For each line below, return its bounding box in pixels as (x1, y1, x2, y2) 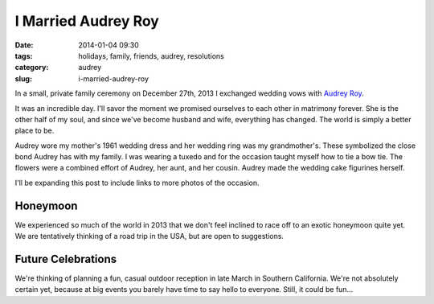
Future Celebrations (14, 252, 117, 265)
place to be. (14, 125, 55, 136)
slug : (14, 73, 32, 84)
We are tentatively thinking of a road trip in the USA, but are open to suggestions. (14, 232, 285, 241)
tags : (14, 51, 33, 60)
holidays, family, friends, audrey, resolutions (78, 51, 224, 60)
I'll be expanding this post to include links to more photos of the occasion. (14, 178, 260, 187)
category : (14, 63, 49, 72)
